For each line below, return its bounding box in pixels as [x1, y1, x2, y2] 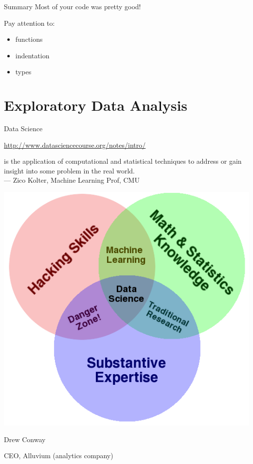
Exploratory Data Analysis [4, 95, 188, 115]
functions [15, 34, 43, 44]
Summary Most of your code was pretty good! [4, 1, 141, 11]
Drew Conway [4, 434, 46, 444]
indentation [15, 50, 50, 60]
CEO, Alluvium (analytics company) [4, 450, 113, 461]
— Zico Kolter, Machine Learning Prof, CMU [4, 175, 140, 185]
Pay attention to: [4, 17, 55, 28]
